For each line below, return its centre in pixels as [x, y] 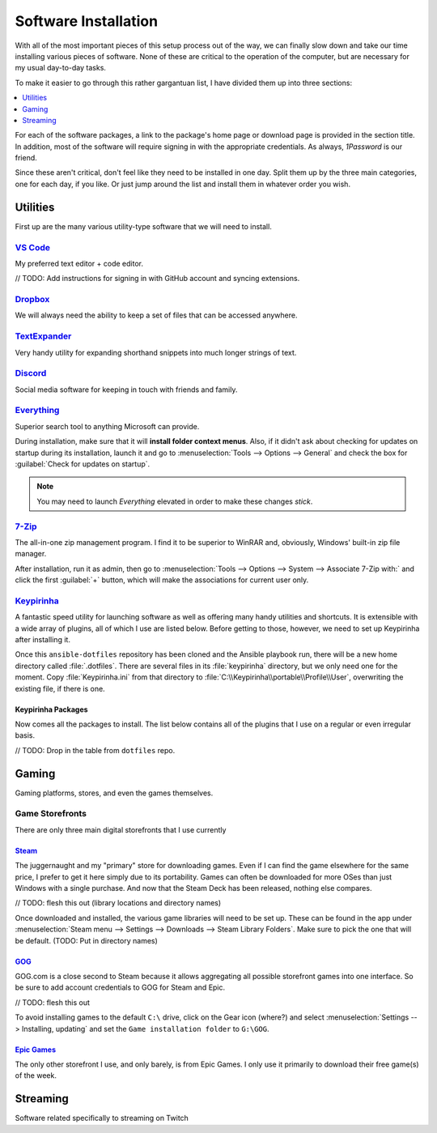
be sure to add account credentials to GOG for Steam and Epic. [120, 987]
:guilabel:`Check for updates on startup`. [83, 464]
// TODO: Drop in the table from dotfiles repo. [95, 750]
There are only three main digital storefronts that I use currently [121, 829]
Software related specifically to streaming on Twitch [102, 1118]
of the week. [36, 1075]
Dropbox [32, 300]
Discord [31, 373]
